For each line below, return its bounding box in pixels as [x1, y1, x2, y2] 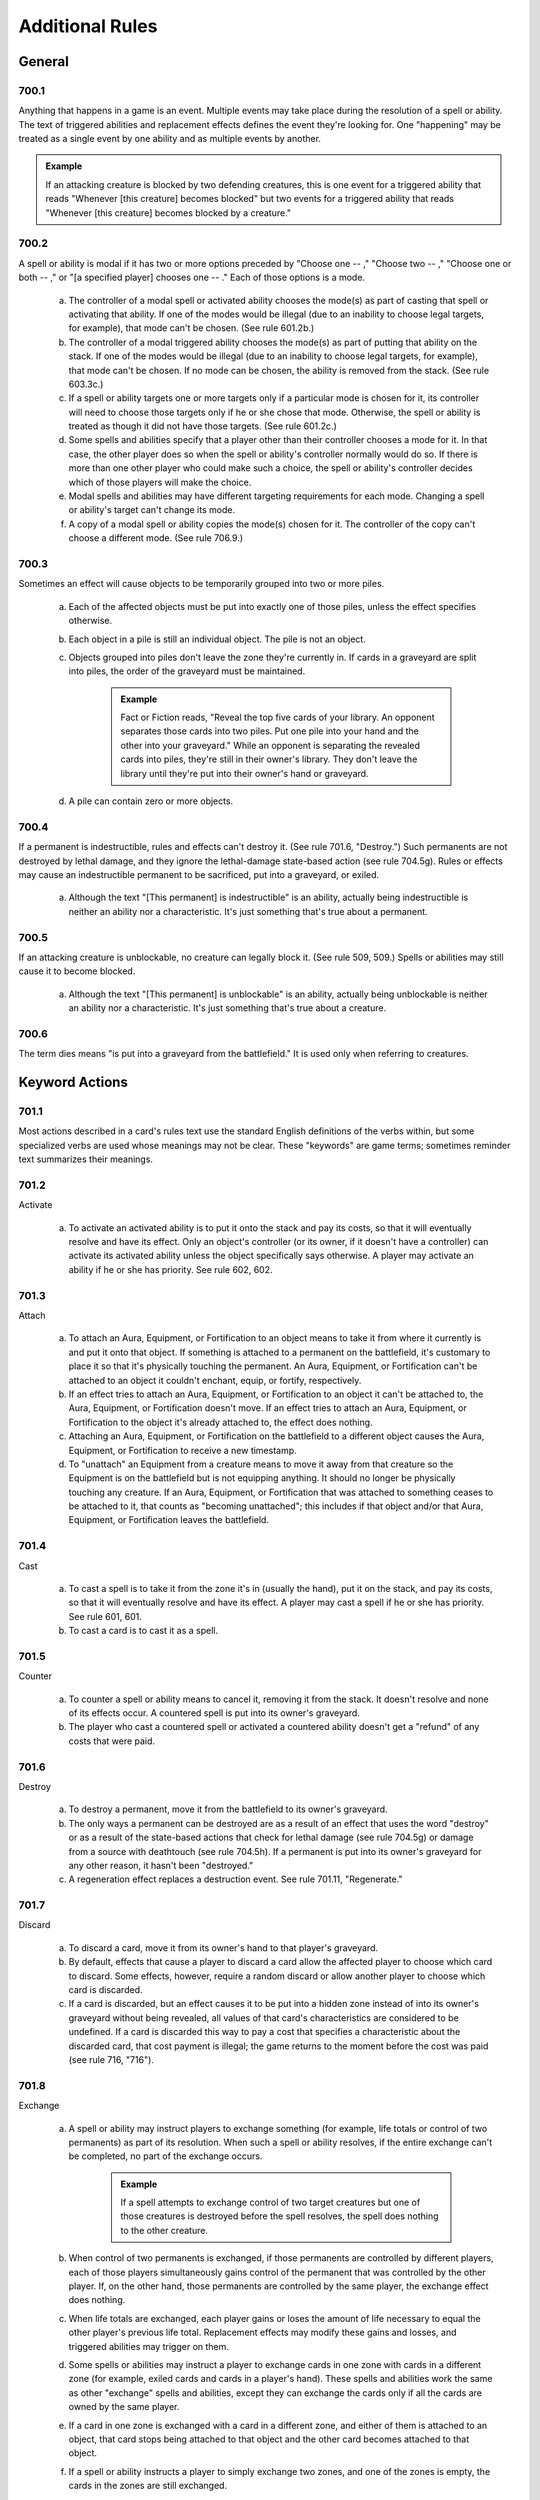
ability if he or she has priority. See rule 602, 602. [68, 1263, 274, 1275]
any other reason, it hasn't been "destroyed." [68, 1859, 254, 1871]
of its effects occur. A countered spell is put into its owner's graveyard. [68, 1707, 360, 1719]
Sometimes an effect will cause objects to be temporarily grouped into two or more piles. [18, 578, 385, 590]
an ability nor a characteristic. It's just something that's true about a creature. [68, 1002, 387, 1014]
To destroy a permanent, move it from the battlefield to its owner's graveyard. [68, 1803, 389, 1815]
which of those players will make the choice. [68, 476, 252, 488]
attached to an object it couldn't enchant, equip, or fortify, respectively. [68, 1374, 362, 1386]
